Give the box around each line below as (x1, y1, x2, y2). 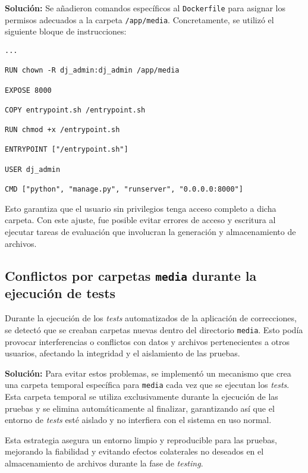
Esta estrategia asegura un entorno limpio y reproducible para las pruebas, (5, 433, 277, 446)
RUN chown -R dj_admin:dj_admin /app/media (5, 66, 180, 75)
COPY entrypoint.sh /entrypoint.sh (5, 105, 146, 114)
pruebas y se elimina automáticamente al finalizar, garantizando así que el (5, 402, 275, 414)
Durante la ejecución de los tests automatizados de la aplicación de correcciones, (5, 312, 297, 324)
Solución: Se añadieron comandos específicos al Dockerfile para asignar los (5, 2, 285, 14)
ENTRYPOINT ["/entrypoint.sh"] (5, 145, 128, 154)
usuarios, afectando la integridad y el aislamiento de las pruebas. (5, 347, 240, 359)
